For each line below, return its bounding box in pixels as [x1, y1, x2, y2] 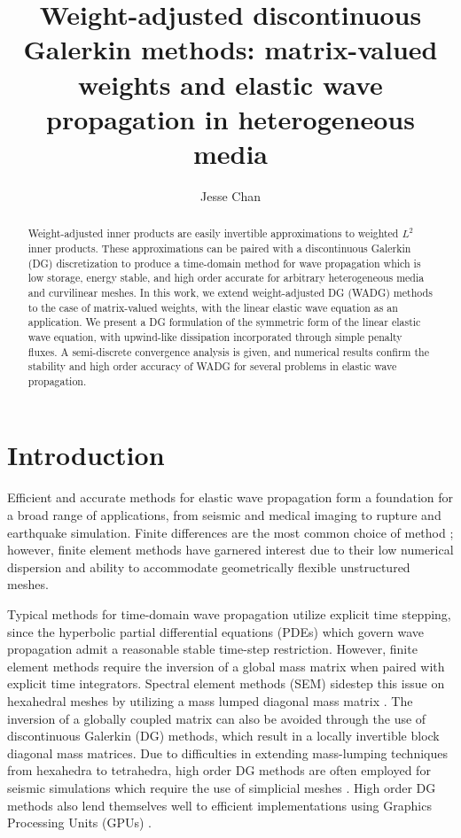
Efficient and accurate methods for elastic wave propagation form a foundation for [7, 488, 454, 507]
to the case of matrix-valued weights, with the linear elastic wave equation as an [27, 299, 398, 314]
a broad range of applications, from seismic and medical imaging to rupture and [7, 506, 441, 524]
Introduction [7, 437, 165, 473]
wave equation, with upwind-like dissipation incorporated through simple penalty [27, 329, 402, 344]
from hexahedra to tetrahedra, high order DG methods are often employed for [7, 761, 431, 780]
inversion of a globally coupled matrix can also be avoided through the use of [7, 709, 426, 727]
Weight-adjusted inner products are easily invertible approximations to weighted [27, 226, 399, 241]
